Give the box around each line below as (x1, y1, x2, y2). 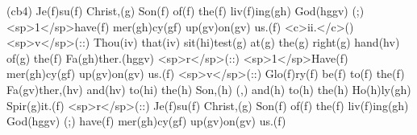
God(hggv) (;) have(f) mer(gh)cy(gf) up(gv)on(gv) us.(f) (6, 112, 286, 129)
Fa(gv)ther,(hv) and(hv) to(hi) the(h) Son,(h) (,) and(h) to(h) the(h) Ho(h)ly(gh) (6, 80, 411, 97)
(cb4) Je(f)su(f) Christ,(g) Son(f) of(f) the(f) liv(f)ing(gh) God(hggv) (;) (6, 2, 365, 18)
